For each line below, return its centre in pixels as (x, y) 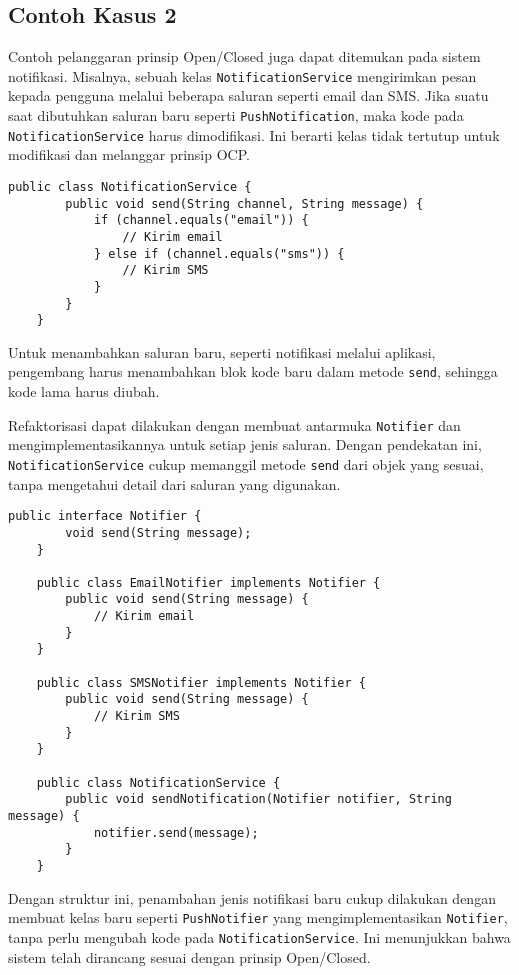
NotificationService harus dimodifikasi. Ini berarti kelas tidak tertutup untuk (254, 134)
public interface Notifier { (105, 516)
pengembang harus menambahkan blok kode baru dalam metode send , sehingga (253, 371)
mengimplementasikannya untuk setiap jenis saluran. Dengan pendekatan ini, (245, 444)
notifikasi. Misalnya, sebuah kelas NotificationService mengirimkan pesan (242, 75)
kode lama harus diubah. (84, 391)
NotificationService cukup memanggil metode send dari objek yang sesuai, (246, 463)
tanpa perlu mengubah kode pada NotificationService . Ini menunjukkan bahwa (259, 936)
